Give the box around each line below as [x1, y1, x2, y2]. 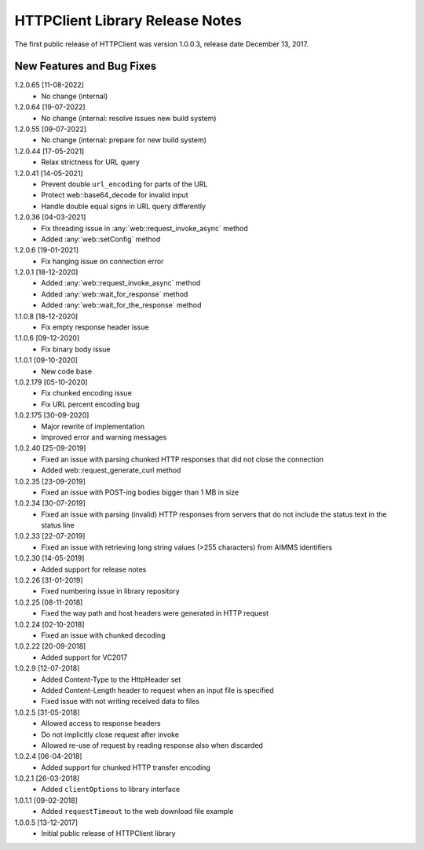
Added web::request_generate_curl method [41, 465, 181, 475]
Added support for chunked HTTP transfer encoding [41, 763, 211, 772]
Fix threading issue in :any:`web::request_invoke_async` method [41, 223, 249, 233]
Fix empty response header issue [41, 322, 149, 332]
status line [41, 521, 75, 530]
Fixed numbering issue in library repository [41, 587, 180, 596]
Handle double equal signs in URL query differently [41, 201, 207, 211]
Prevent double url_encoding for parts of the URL [41, 179, 208, 189]
